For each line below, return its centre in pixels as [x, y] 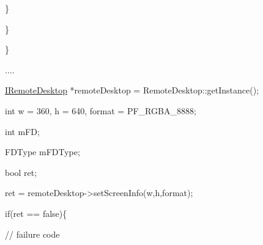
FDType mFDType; [43, 152]
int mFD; [22, 131]
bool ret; [21, 172]
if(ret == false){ [36, 213]
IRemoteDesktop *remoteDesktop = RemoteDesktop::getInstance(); [132, 90]
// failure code [32, 234]
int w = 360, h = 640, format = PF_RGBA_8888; [101, 110]
